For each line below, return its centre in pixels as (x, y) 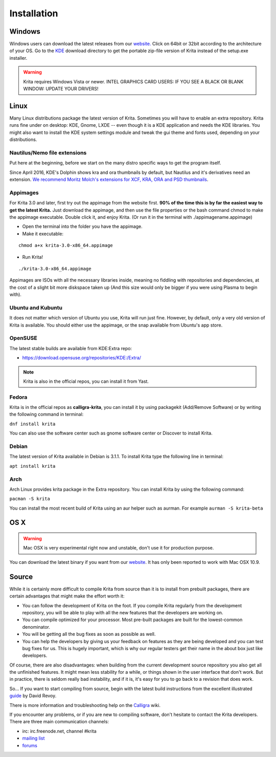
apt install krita (32, 466)
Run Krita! (33, 257)
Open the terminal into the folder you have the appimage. (82, 226)
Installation (34, 13)
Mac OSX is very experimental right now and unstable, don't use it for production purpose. (119, 548)
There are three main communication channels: (59, 722)
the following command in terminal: (47, 415)
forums (30, 745)
